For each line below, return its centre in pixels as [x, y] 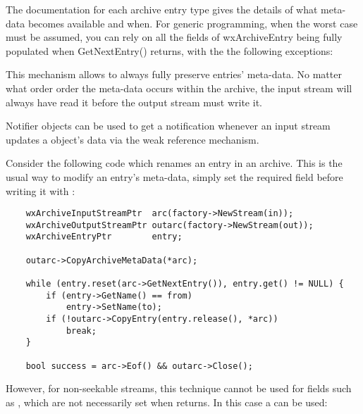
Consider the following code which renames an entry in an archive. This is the [174, 163]
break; [81, 331]
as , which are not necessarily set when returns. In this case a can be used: [167, 402]
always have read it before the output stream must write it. [134, 102]
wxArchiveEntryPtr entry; [104, 237]
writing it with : [41, 190]
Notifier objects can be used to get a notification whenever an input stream [168, 126]
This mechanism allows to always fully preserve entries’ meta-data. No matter [174, 74]
